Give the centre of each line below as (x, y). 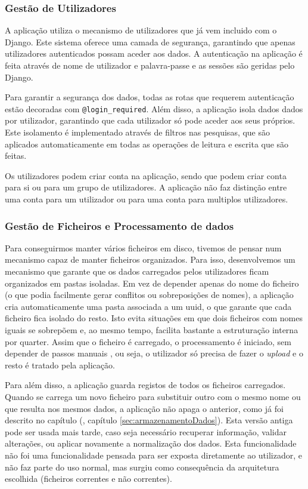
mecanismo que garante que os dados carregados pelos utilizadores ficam (137, 271)
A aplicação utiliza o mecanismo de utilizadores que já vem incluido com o (141, 30)
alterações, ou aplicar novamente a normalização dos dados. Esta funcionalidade (151, 443)
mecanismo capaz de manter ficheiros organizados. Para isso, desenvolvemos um (150, 259)
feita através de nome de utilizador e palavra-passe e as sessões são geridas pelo (150, 65)
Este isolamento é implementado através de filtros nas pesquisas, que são (138, 132)
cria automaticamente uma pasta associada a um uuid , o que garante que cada (148, 306)
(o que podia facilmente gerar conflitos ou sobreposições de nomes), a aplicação (149, 295)
